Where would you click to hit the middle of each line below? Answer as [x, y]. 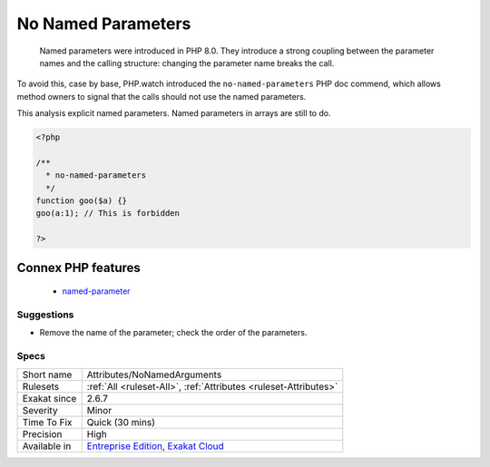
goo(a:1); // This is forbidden [108, 214]
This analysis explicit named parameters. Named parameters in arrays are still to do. [174, 113]
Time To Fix [47, 422]
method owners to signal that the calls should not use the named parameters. [162, 96]
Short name [47, 375]
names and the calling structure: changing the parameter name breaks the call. [187, 63]
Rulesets [40, 386]
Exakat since [49, 398]
